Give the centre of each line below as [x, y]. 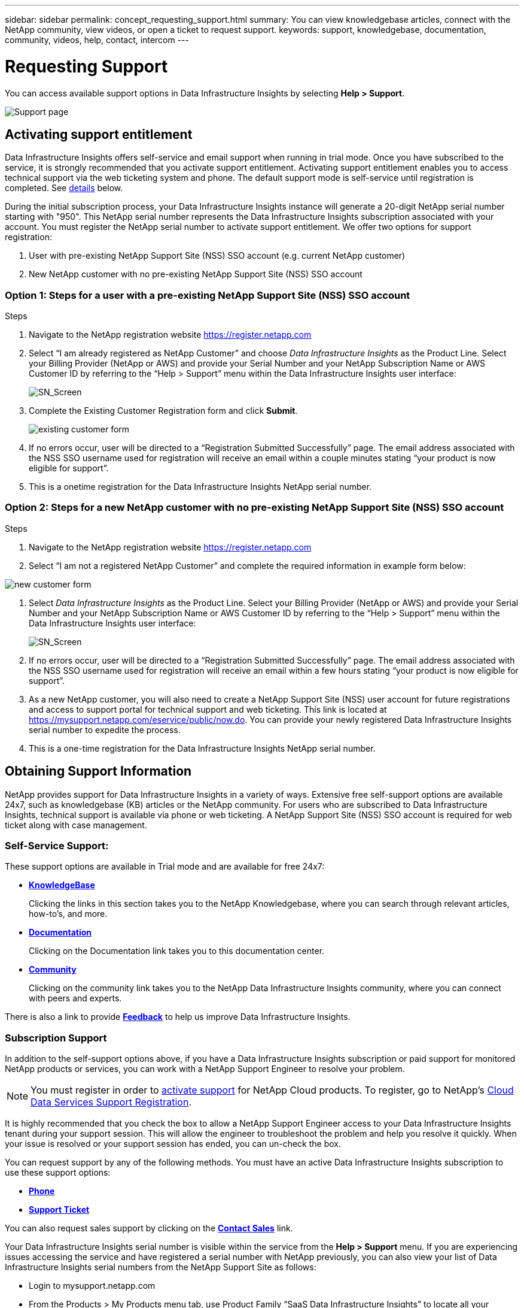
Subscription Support [56, 1038]
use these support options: [58, 1173]
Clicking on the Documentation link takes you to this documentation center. [177, 951]
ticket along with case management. [76, 825]
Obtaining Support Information [98, 771]
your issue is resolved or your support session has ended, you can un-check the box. [173, 1144]
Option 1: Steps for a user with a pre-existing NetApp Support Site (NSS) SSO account [208, 295]
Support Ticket [59, 1210]
